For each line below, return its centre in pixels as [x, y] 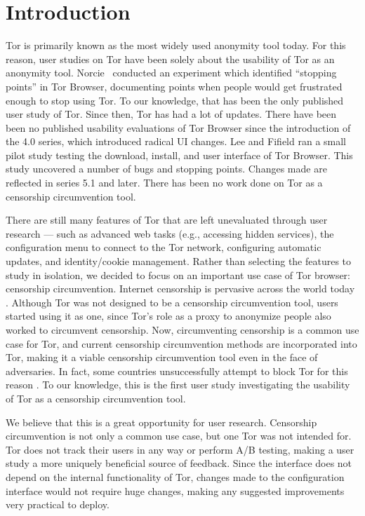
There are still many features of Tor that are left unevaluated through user [167, 220]
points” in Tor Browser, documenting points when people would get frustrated [174, 86]
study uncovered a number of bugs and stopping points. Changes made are [166, 169]
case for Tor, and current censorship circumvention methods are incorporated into [181, 343]
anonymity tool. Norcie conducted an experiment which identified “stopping [171, 73]
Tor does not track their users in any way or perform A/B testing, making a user [180, 449]
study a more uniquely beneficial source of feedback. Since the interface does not [179, 463]
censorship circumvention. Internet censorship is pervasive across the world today [180, 288]
